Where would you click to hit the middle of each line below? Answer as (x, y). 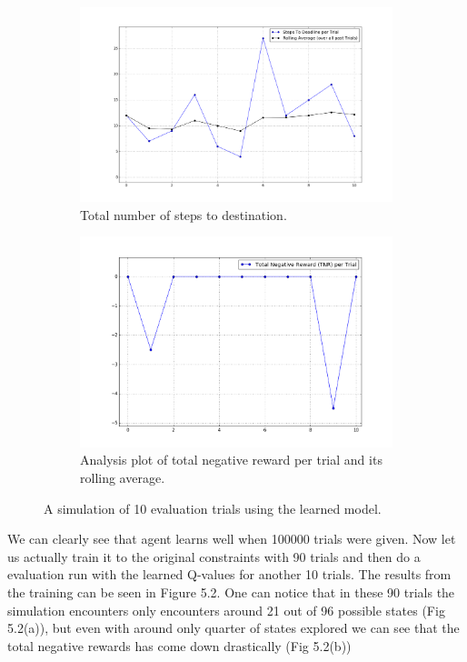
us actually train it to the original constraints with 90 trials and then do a (214, 556)
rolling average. (123, 478)
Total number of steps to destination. (184, 214)
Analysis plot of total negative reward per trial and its (231, 460)
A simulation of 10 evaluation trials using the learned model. (213, 508)
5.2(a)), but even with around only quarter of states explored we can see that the (233, 628)
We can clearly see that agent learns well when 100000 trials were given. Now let (232, 539)
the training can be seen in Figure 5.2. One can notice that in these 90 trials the (231, 592)
